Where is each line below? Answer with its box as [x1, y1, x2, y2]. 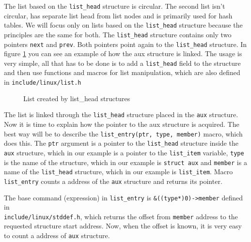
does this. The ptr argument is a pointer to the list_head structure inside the [4, 138, 238, 148]
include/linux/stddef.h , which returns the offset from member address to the [4, 211, 238, 221]
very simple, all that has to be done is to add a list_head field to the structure [4, 58, 241, 68]
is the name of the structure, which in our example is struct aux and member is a [4, 157, 247, 167]
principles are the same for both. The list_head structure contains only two [4, 29, 232, 39]
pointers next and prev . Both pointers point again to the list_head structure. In [4, 39, 247, 49]
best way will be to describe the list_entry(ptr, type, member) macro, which [4, 128, 243, 138]
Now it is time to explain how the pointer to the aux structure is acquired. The [4, 119, 239, 129]
